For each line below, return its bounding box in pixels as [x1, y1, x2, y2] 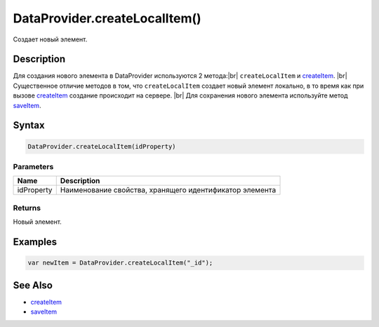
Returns [13, 203, 41, 213]
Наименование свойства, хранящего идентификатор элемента [60, 185, 277, 195]
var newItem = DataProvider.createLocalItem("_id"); [27, 259, 213, 267]
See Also [13, 279, 53, 291]
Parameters [13, 161, 54, 171]
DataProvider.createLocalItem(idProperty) [27, 142, 176, 150]
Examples [13, 236, 58, 248]
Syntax [13, 119, 45, 131]
